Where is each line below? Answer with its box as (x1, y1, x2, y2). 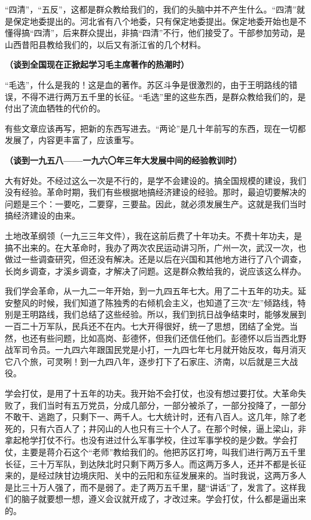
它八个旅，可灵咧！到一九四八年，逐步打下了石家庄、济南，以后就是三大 (5, 355, 289, 367)
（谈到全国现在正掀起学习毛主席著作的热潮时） (5, 58, 189, 71)
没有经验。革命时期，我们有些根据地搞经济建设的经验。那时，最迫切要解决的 (5, 186, 306, 198)
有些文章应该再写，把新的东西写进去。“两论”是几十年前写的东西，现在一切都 (5, 122, 306, 134)
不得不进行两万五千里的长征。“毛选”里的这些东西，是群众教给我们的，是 (21, 90, 306, 102)
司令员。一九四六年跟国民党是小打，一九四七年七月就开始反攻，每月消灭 (21, 343, 306, 356)
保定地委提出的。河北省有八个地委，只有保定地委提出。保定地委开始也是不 (13, 14, 306, 27)
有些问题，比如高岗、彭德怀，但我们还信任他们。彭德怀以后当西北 (38, 331, 298, 344)
